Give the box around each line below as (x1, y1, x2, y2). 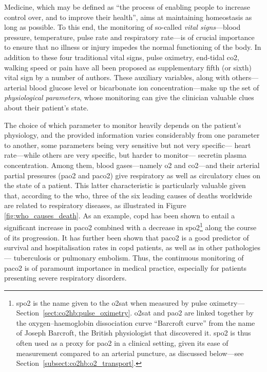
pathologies (225, 242, 260, 253)
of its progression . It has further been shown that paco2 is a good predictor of (4, 232, 249, 243)
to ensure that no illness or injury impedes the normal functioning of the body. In (4, 42, 261, 52)
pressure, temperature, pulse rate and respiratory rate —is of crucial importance (4, 31, 255, 42)
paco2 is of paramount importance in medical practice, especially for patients (4, 262, 247, 273)
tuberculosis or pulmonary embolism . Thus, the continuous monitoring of (13, 252, 244, 263)
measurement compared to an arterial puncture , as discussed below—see (16, 347, 244, 358)
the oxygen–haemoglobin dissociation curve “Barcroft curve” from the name (16, 317, 255, 328)
